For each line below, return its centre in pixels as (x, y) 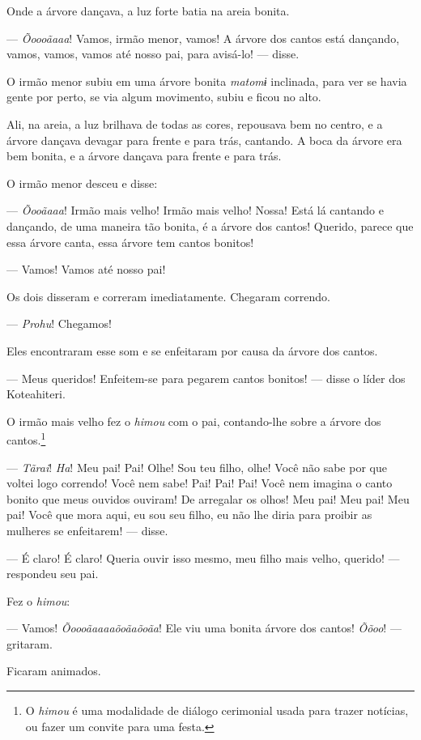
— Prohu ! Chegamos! (59, 323)
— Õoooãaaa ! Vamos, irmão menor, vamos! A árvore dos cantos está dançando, (203, 38)
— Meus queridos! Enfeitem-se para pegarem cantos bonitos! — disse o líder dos (206, 378)
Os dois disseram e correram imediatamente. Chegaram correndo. (168, 296)
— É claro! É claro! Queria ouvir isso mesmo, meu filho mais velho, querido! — (203, 557)
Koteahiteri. (36, 394)
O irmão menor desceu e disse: (82, 183)
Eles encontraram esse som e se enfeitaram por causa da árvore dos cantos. (192, 350)
